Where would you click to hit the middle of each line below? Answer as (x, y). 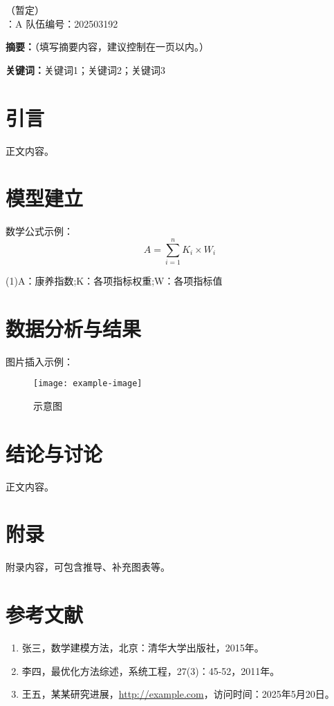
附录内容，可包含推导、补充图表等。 (88, 567)
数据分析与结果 (74, 328)
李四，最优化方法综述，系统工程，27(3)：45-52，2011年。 (151, 670)
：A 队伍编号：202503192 (62, 23)
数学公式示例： (39, 231)
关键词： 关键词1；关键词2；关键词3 (85, 69)
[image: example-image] (88, 384)
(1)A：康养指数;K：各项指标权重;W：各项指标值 (114, 280)
